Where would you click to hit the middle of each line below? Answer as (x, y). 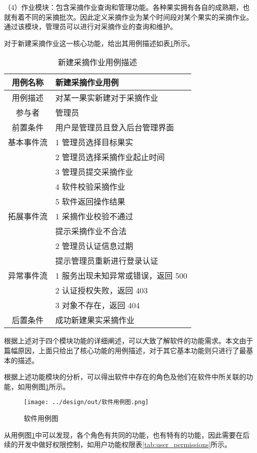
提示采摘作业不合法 (91, 231)
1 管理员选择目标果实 (94, 142)
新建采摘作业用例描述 (98, 62)
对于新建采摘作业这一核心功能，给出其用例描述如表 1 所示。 (99, 43)
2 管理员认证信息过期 (94, 246)
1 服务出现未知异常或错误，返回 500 (121, 276)
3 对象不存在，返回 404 (98, 305)
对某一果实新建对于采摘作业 (107, 98)
